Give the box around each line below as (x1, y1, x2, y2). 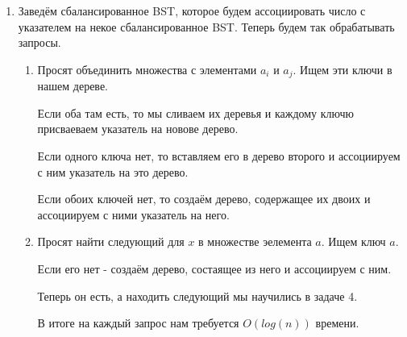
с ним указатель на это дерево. (37, 163, 189, 180)
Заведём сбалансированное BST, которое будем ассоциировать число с (18, 2, 366, 19)
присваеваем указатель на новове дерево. (37, 120, 239, 137)
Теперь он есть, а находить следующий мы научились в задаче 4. (37, 287, 358, 304)
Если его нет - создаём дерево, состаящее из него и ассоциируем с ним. (37, 260, 392, 277)
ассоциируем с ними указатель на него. (37, 206, 230, 223)
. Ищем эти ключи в (293, 60, 392, 77)
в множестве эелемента (198, 233, 312, 250)
